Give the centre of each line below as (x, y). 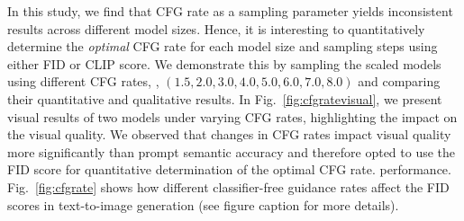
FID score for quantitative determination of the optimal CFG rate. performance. (229, 169)
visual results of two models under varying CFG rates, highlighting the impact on (232, 116)
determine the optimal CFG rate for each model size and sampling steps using (223, 46)
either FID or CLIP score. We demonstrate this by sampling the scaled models (224, 63)
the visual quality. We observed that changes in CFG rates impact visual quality (229, 134)
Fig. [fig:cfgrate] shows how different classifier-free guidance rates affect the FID (228, 186)
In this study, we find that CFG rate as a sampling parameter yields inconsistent (230, 11)
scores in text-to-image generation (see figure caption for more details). (203, 204)
